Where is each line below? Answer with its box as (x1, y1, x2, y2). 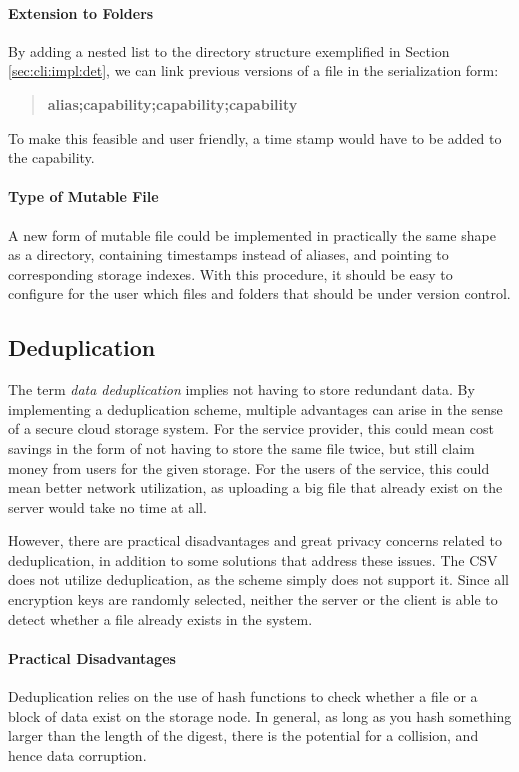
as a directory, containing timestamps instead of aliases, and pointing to (8, 244, 449, 265)
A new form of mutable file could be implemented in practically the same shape (8, 224, 496, 245)
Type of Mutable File (8, 186, 159, 207)
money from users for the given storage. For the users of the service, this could (8, 457, 490, 478)
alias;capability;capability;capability (47, 93, 298, 114)
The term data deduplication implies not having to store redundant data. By (8, 379, 475, 400)
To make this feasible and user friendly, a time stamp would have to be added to (8, 127, 502, 148)
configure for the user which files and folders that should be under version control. (8, 283, 511, 304)
